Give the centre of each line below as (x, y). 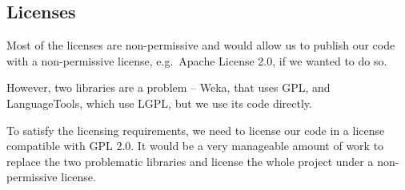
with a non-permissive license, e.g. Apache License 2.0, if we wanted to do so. (197, 60)
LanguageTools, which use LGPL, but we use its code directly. (159, 103)
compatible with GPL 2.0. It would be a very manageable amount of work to (195, 146)
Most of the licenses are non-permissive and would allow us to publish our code (201, 45)
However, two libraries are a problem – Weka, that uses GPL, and (168, 87)
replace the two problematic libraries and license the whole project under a (190, 161)
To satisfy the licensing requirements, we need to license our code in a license (196, 130)
